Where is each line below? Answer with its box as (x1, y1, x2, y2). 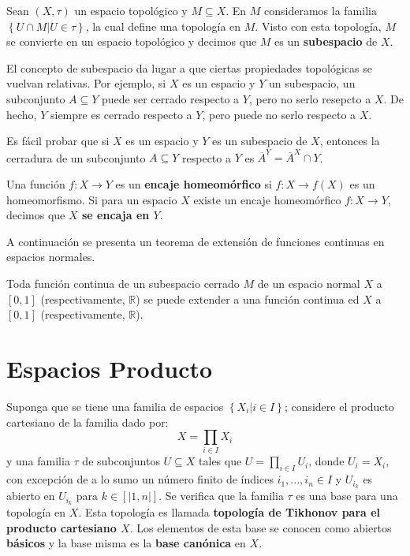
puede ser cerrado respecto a (102, 90, 240, 106)
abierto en (6, 487, 55, 504)
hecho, (6, 106, 37, 122)
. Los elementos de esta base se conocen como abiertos (129, 519, 392, 535)
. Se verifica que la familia (158, 487, 284, 504)
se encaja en (81, 207, 150, 223)
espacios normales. (6, 248, 95, 265)
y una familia (6, 453, 70, 469)
